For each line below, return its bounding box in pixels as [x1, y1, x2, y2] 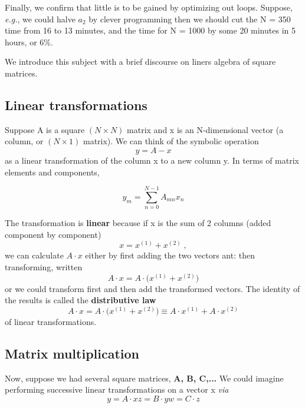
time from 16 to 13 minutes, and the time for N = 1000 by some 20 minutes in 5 [5, 24, 296, 37]
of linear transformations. [5, 315, 97, 327]
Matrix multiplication [5, 344, 140, 362]
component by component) [5, 228, 101, 240]
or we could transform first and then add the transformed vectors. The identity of [5, 282, 300, 294]
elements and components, [5, 165, 100, 178]
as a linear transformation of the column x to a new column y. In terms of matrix [5, 154, 299, 166]
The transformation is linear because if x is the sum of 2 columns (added [5, 217, 271, 229]
